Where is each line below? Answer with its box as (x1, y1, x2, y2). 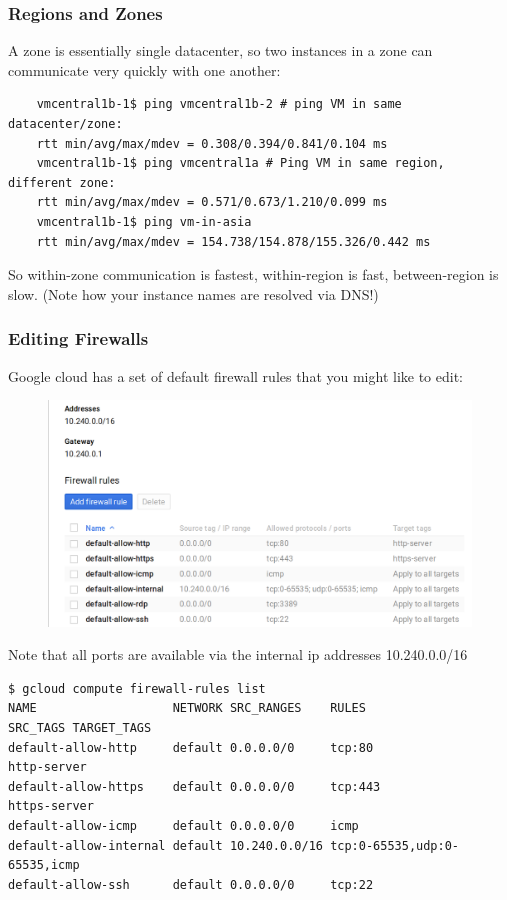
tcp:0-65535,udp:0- (330, 838, 460, 853)
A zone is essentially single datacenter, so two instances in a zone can (8, 40, 433, 61)
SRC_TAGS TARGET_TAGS (8, 721, 152, 736)
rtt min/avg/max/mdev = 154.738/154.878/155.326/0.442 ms (36, 234, 431, 249)
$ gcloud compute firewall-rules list (8, 681, 266, 696)
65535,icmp (8, 858, 80, 873)
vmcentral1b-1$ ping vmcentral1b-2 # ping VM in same (36, 97, 402, 112)
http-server (8, 760, 87, 775)
